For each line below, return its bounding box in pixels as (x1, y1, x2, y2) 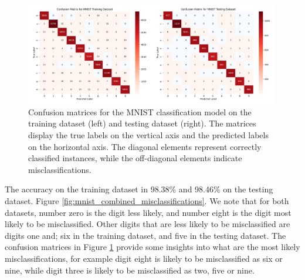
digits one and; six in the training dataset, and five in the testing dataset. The (5, 229, 286, 241)
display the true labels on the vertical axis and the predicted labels (28, 129, 269, 141)
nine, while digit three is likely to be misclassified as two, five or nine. (5, 264, 255, 276)
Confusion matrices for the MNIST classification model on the (28, 105, 252, 118)
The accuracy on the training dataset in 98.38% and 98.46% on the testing (5, 183, 273, 195)
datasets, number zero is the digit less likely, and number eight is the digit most (5, 206, 292, 218)
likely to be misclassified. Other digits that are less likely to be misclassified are (5, 218, 290, 230)
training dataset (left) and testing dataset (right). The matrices (28, 117, 256, 129)
